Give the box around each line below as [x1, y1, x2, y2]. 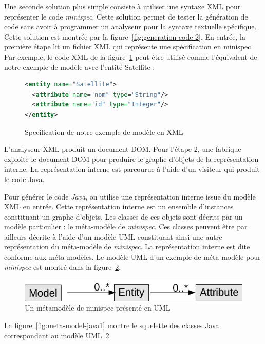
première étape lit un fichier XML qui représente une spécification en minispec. [4, 41, 253, 52]
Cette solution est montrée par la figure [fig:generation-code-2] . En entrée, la [4, 31, 245, 42]
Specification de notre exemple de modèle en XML [25, 126, 183, 137]
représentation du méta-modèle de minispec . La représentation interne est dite [4, 241, 250, 252]
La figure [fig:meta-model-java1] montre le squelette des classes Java [4, 319, 219, 330]
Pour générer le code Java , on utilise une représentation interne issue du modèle [4, 191, 256, 202]
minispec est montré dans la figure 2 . [4, 261, 121, 272]
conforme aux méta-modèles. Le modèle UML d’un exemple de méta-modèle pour [4, 251, 261, 262]
